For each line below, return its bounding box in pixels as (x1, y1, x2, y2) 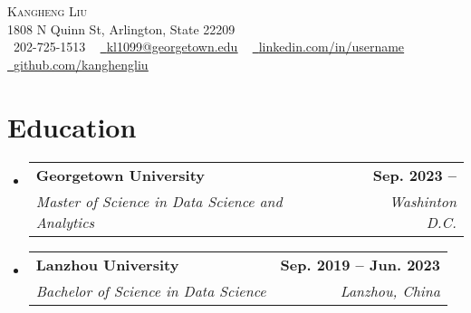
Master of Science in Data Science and (35, 190, 283, 212)
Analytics (35, 211, 95, 232)
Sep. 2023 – (372, 164, 457, 185)
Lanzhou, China (340, 280, 440, 301)
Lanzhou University (35, 253, 179, 275)
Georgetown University (35, 164, 206, 185)
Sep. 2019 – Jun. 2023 (280, 253, 440, 275)
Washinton (389, 190, 457, 212)
